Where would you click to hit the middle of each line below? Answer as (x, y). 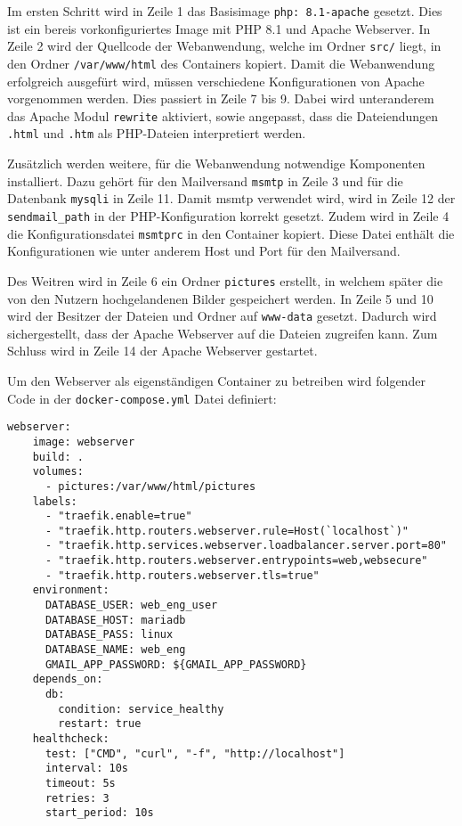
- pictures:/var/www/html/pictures (150, 486)
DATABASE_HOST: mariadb (115, 620)
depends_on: (68, 679)
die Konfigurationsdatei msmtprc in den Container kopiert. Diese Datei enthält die (231, 233)
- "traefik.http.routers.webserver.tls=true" (182, 575)
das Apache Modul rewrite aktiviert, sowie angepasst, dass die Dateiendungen (223, 115)
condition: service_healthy (141, 709)
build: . (58, 457)
